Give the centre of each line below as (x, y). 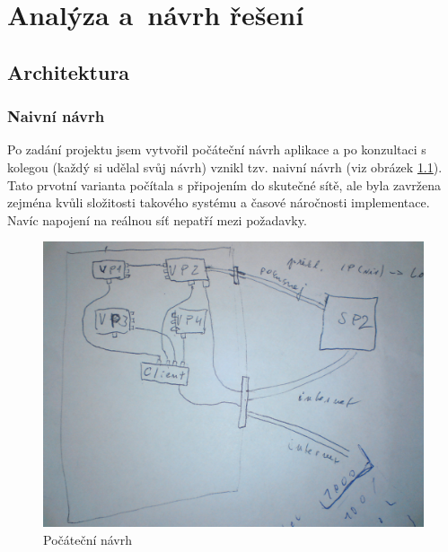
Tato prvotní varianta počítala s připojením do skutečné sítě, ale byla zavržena (224, 184)
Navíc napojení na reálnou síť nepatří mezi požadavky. (157, 219)
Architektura (69, 71)
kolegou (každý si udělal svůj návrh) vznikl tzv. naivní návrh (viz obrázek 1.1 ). (225, 166)
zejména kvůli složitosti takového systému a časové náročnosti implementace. (219, 202)
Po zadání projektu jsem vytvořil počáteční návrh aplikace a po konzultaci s (217, 149)
